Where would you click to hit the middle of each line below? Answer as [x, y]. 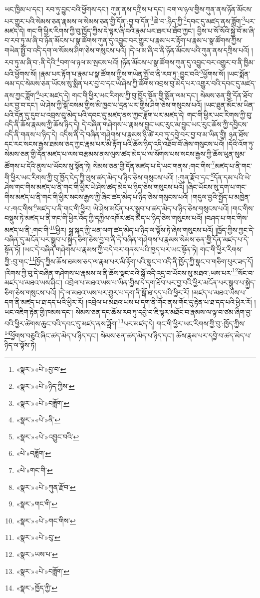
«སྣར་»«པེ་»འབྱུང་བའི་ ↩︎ [48, 436]
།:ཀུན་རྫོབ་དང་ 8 [195, 176]
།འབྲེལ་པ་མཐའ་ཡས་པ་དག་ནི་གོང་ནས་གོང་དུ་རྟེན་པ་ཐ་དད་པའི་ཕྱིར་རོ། [169, 302]
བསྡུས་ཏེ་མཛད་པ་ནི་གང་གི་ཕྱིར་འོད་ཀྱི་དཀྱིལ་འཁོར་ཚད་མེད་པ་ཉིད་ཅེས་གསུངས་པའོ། [104, 218]
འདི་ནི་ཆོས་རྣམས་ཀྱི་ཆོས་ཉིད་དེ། [42, 124]
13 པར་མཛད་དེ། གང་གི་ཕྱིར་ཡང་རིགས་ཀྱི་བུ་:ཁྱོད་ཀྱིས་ [181, 323]
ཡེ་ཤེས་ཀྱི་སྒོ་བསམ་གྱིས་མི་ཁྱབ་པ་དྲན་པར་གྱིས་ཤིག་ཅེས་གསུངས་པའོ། [121, 104]
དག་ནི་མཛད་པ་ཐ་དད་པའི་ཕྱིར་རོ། [44, 302]
